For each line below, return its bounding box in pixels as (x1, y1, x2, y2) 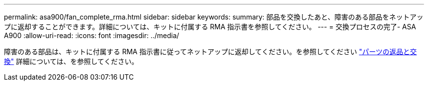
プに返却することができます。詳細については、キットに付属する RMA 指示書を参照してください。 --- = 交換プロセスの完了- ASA (4, 22, 416, 31)
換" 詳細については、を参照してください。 (4, 57, 138, 65)
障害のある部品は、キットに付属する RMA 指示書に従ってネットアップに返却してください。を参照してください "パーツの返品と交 (4, 47, 417, 56)
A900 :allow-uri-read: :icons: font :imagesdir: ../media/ (4, 31, 179, 40)
